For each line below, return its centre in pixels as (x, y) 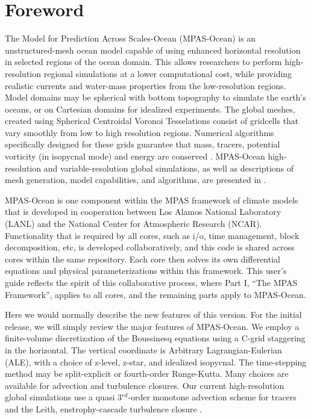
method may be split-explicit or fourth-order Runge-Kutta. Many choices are (147, 374)
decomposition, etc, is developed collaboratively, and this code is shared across (150, 247)
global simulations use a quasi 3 (63, 397)
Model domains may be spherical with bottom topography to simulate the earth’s (155, 97)
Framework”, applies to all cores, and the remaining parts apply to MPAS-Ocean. (155, 294)
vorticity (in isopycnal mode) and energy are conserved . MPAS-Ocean (135, 156)
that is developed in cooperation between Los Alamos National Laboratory (143, 212)
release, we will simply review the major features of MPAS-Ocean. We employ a (152, 326)
